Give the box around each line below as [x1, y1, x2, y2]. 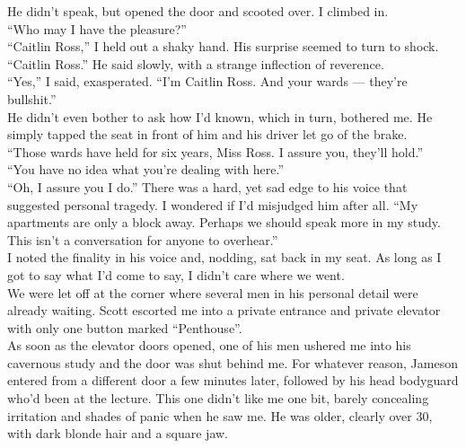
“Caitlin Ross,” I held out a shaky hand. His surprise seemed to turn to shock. [7, 37, 439, 56]
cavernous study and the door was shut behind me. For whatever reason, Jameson [7, 353, 458, 372]
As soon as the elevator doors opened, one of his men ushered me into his [7, 336, 411, 355]
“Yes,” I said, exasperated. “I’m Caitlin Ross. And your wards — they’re [7, 72, 408, 91]
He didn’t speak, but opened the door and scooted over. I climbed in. [7, 2, 389, 20]
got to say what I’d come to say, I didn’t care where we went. [7, 265, 345, 284]
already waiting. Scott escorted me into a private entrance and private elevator [7, 301, 441, 320]
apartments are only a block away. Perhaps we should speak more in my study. [7, 213, 441, 232]
